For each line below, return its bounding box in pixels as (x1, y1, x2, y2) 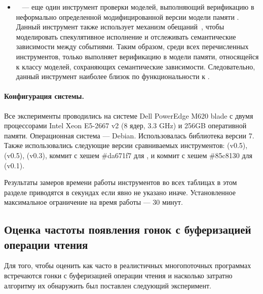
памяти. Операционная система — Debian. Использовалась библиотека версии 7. (4, 130, 254, 140)
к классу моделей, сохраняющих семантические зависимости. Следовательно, (16, 61, 255, 71)
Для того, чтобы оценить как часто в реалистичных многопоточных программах (4, 260, 251, 271)
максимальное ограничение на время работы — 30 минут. (4, 197, 183, 207)
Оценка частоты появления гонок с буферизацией (4, 222, 251, 237)
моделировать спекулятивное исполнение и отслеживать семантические (16, 31, 236, 42)
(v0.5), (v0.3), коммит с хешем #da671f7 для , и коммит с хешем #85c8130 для (4, 150, 253, 160)
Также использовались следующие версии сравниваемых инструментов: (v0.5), (4, 140, 248, 151)
